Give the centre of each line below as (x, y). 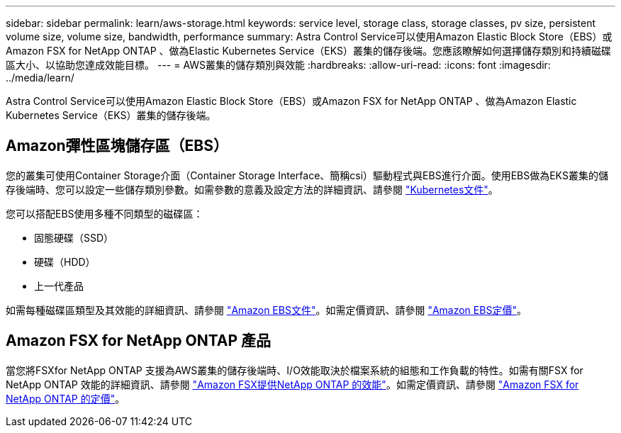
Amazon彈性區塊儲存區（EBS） (117, 146)
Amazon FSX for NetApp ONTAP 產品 (139, 341)
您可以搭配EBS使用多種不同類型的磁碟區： (105, 213)
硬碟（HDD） (65, 262)
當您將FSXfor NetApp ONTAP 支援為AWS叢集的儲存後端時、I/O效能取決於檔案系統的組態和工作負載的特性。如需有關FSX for (295, 370)
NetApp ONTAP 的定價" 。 (66, 398)
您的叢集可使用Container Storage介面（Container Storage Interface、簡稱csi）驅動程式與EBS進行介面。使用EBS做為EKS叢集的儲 (307, 175)
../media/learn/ (40, 78)
